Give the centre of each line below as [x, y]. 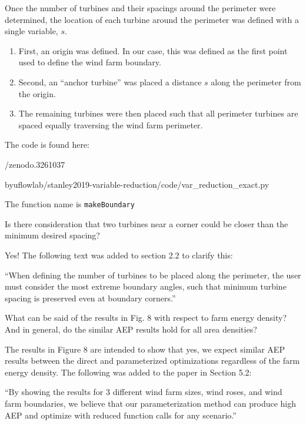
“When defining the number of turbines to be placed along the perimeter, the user [153, 275]
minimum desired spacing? [52, 235]
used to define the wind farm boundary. [90, 62]
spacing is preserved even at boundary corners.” [90, 298]
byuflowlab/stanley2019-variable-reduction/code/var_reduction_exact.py [137, 184]
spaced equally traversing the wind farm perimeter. [111, 124]
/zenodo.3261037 [35, 164]
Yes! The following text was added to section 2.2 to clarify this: [119, 255]
